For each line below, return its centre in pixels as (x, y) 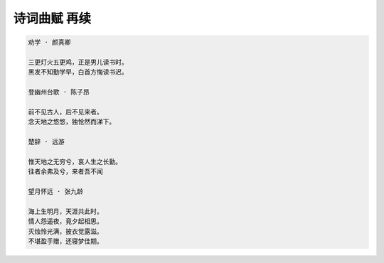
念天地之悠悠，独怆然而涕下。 (72, 122)
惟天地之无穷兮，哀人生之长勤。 (75, 161)
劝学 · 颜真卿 (49, 42)
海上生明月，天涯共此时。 (65, 211)
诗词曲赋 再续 (52, 18)
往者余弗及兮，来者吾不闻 (65, 172)
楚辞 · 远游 (46, 142)
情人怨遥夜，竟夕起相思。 (65, 221)
